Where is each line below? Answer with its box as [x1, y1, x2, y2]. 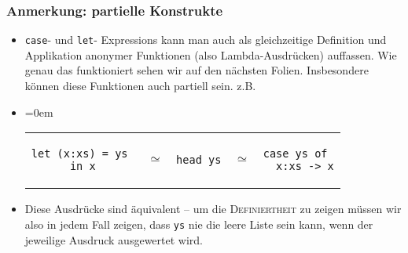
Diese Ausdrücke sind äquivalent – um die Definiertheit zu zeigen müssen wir [24, 201, 402, 217]
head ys [176, 154, 222, 167]
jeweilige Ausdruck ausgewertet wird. [24, 231, 203, 248]
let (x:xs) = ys [31, 147, 128, 161]
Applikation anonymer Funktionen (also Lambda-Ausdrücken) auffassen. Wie [24, 46, 397, 63]
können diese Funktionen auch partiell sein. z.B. [24, 78, 256, 94]
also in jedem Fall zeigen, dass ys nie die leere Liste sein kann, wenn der [24, 215, 373, 232]
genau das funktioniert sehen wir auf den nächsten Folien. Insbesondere [24, 62, 369, 78]
